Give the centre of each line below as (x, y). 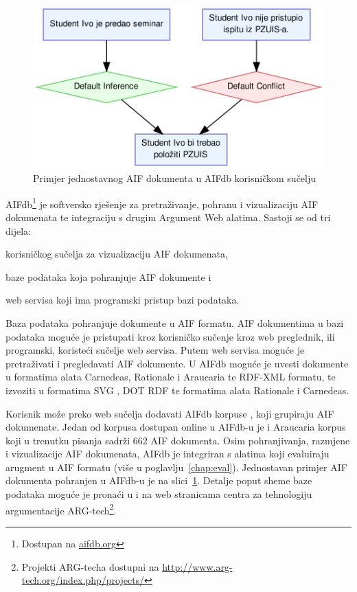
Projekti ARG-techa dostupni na (90, 566)
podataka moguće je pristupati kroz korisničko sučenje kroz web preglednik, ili (170, 336)
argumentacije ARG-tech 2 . (61, 509)
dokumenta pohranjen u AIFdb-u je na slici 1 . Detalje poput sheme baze (159, 480)
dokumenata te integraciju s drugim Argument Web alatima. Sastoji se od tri (168, 217)
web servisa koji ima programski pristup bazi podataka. (123, 300)
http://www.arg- (197, 566)
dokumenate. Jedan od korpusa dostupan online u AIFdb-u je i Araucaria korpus (176, 427)
